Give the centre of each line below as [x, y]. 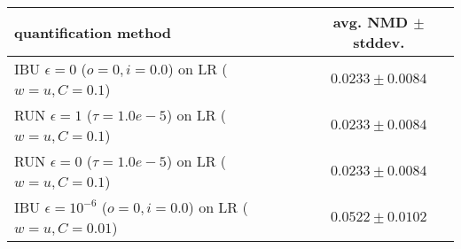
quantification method [93, 32]
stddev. [379, 42]
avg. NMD [371, 22]
